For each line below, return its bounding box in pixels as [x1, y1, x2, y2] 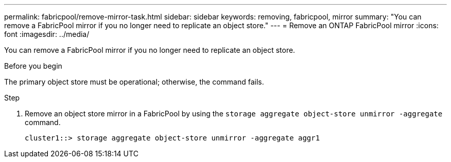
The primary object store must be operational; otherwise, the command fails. [4, 77, 264, 86]
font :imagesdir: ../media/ [4, 30, 90, 38]
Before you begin [4, 62, 62, 70]
